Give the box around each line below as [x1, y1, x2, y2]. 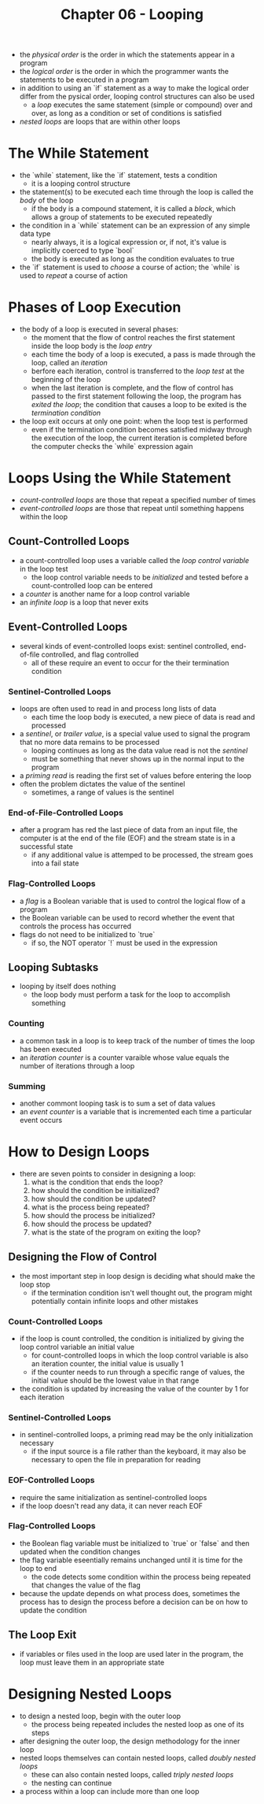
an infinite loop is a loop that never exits [19, 597, 149, 607]
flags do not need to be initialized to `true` [19, 929, 156, 939]
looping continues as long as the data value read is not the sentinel [31, 746, 248, 755]
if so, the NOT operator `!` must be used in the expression [31, 938, 218, 947]
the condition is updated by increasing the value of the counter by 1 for [19, 1384, 249, 1393]
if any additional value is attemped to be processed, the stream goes [31, 850, 254, 860]
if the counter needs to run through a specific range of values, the [31, 1367, 245, 1376]
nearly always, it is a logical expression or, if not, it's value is [31, 238, 227, 247]
